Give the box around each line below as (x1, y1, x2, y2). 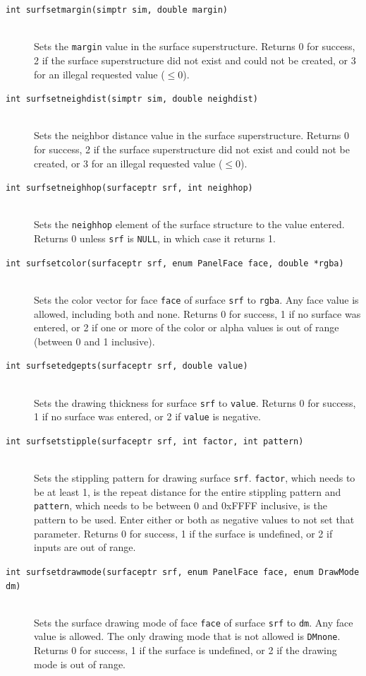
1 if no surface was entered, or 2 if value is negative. (34, 409, 261, 424)
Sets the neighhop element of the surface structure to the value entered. (34, 217, 345, 232)
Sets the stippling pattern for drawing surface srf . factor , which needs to (34, 470, 355, 485)
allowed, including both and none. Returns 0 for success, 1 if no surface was (34, 306, 361, 321)
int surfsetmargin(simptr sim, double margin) (6, 5, 228, 15)
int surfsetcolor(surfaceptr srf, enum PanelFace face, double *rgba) (6, 258, 344, 268)
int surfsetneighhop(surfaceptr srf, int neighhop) (6, 183, 253, 194)
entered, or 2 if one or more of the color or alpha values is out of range (34, 320, 339, 335)
